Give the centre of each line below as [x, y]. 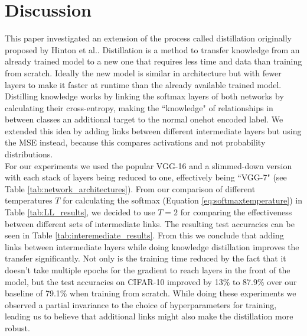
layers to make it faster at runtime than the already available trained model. [143, 84]
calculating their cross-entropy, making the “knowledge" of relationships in [139, 107]
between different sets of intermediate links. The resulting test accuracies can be [150, 223]
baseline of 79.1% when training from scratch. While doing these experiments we [151, 293]
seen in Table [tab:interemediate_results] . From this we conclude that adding [144, 235]
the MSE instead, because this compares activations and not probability [135, 142]
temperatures [29, 200]
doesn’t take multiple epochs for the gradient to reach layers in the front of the [148, 270]
